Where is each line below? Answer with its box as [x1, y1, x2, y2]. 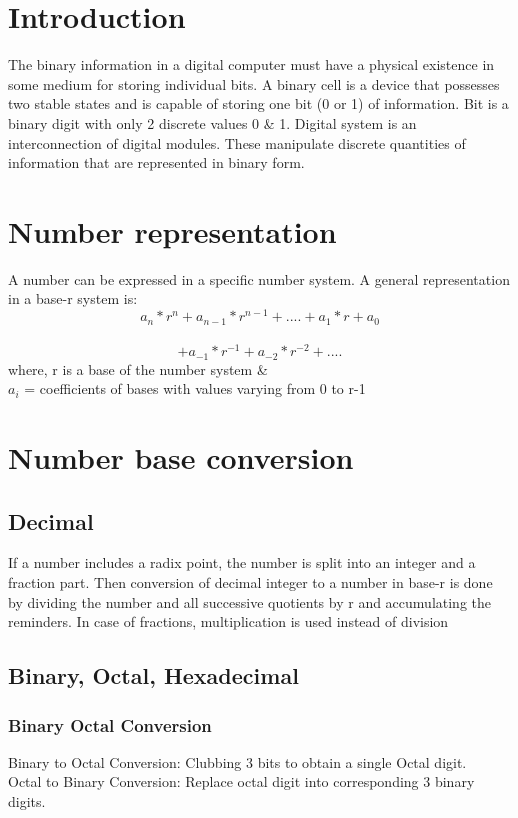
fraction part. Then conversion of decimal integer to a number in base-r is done [8, 572, 493, 593]
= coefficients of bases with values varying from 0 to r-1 [24, 378, 366, 399]
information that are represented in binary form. [8, 152, 305, 173]
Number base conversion [8, 437, 354, 478]
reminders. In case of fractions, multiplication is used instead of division [8, 611, 449, 632]
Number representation [8, 210, 337, 251]
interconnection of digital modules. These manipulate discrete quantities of [8, 132, 466, 153]
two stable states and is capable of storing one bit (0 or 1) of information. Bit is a [8, 93, 509, 114]
